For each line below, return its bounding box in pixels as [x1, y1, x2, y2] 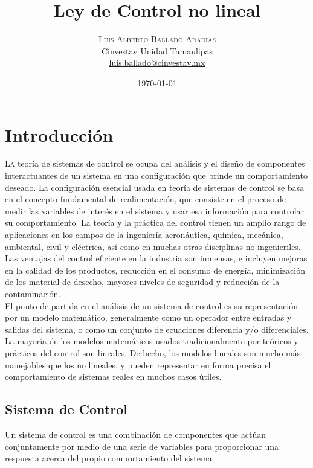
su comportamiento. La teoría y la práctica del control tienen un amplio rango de [5, 216, 306, 229]
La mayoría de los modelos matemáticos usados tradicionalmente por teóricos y [5, 335, 298, 347]
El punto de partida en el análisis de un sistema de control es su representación [5, 299, 298, 312]
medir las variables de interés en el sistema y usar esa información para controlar [5, 204, 305, 217]
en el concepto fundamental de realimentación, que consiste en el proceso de [5, 193, 286, 205]
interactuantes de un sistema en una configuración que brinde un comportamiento [5, 169, 308, 182]
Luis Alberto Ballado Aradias [98, 33, 216, 45]
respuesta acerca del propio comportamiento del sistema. [5, 452, 215, 464]
